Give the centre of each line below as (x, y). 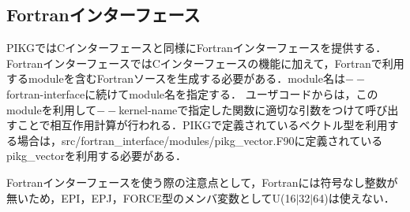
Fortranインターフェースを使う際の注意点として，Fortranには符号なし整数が (202, 182)
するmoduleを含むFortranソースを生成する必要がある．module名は (176, 78)
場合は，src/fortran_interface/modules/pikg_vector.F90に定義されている (200, 140)
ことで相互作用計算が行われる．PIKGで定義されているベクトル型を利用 (202, 125)
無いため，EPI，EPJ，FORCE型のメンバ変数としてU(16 (151, 197)
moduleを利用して (52, 109)
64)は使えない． (354, 197)
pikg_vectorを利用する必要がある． (96, 156)
